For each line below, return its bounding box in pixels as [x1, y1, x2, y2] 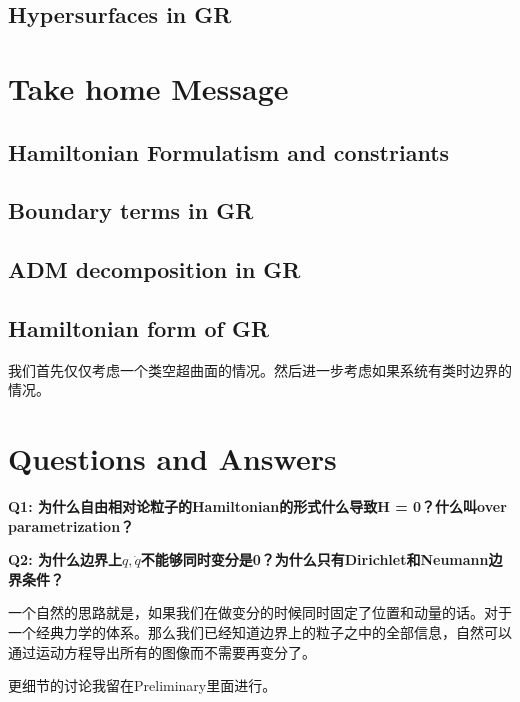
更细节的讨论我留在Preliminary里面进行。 [8, 675, 277, 696]
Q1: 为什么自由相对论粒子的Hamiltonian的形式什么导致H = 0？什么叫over [8, 496, 507, 517]
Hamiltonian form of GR [8, 312, 270, 343]
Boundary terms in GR [8, 195, 254, 226]
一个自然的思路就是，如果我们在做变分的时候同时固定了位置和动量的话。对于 [8, 602, 512, 623]
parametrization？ [8, 515, 135, 536]
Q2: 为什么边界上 [8, 549, 122, 570]
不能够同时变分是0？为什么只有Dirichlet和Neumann [140, 549, 489, 570]
